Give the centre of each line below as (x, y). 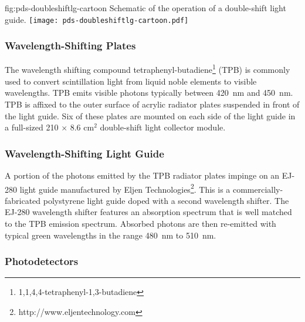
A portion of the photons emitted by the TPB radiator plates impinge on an (142, 175)
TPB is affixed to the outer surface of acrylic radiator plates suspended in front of (152, 104)
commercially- (258, 189)
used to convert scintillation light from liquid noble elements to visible (131, 81)
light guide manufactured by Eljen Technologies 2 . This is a (125, 188)
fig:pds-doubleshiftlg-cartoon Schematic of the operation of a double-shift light (145, 8)
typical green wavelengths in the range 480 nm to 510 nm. (111, 235)
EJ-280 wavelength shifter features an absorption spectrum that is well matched (148, 212)
